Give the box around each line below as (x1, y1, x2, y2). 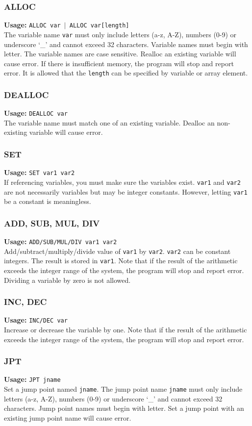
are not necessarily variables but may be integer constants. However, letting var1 (4, 186, 248, 197)
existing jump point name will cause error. (4, 412, 131, 423)
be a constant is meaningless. (4, 196, 91, 206)
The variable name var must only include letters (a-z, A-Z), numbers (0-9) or (4, 29, 237, 39)
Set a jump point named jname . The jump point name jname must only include (4, 384, 243, 394)
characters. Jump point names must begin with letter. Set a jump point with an (4, 403, 244, 413)
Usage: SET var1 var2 (4, 167, 75, 177)
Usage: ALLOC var (4, 20, 61, 30)
